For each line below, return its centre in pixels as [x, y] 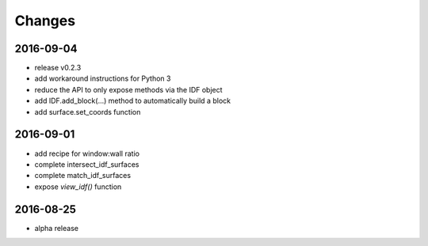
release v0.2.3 [58, 68]
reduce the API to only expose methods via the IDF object [128, 89]
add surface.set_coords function [88, 112]
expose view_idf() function [78, 187]
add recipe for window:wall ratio [87, 153]
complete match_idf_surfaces [82, 176]
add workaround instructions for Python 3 [103, 78]
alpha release [57, 228]
